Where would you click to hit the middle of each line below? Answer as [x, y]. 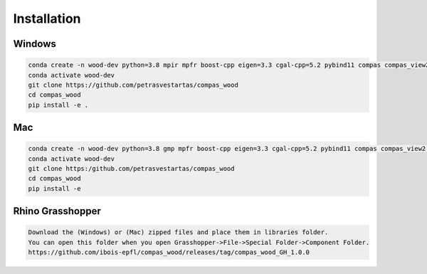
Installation [47, 19]
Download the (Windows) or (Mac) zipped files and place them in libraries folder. [178, 232]
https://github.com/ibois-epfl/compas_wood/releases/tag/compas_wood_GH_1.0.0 [169, 252]
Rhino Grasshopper [57, 211]
